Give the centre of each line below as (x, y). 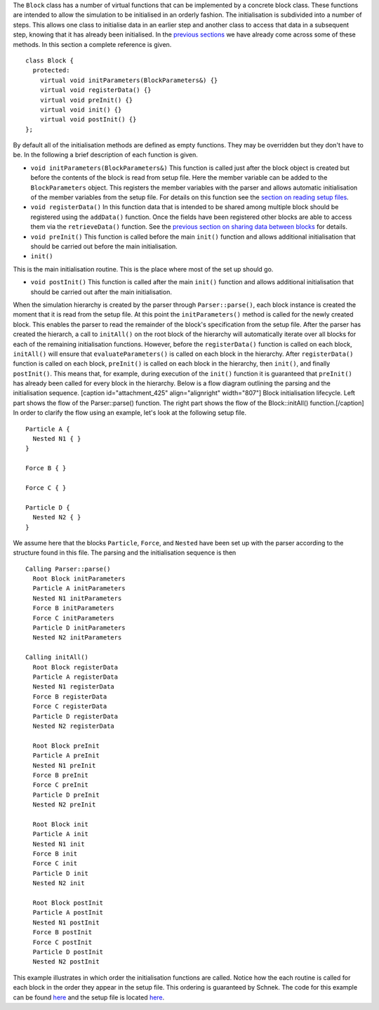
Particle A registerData (75, 677)
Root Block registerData (75, 667)
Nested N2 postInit (66, 962)
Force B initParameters (74, 608)
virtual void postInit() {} (88, 120)
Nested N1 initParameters (77, 598)
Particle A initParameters (79, 589)
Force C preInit (61, 785)
